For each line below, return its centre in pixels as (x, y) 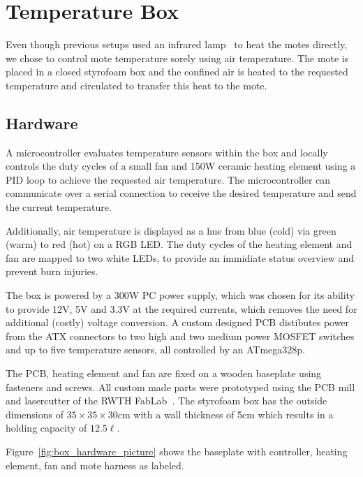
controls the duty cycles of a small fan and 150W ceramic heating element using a (181, 166)
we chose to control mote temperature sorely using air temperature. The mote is (177, 58)
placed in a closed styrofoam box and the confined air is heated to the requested (177, 72)
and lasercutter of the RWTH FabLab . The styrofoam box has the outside (166, 401)
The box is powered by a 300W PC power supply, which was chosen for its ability (180, 295)
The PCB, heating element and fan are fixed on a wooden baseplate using (164, 373)
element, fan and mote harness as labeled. (95, 465)
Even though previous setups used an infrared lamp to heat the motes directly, (177, 44)
